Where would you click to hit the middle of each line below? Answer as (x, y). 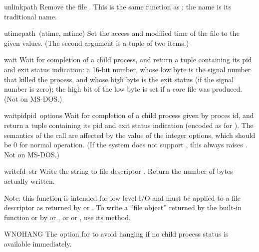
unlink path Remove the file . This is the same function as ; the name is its (118, 6)
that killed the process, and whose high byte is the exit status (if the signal (119, 79)
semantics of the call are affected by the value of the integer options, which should (130, 135)
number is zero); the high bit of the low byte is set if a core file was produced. (123, 89)
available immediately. (38, 243)
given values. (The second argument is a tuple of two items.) (97, 43)
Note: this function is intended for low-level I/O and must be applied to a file (122, 197)
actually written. (29, 181)
